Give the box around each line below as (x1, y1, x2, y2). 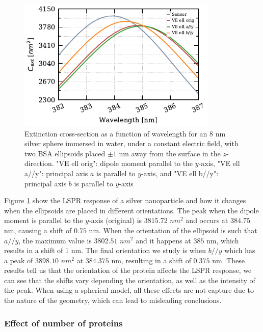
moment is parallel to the (4, 215, 83, 226)
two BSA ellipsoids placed (24, 148, 106, 158)
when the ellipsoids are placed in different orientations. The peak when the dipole (4, 205, 259, 215)
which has (224, 245, 255, 256)
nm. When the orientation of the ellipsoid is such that (89, 225, 257, 235)
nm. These (212, 255, 245, 265)
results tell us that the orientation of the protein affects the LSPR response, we (4, 265, 252, 275)
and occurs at (186, 215, 228, 226)
